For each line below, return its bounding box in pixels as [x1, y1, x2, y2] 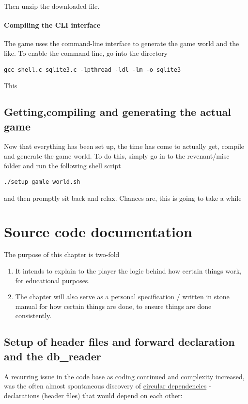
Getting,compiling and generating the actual [4, 104, 231, 119]
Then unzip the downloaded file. [4, 1, 100, 11]
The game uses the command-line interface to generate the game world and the [4, 38, 239, 48]
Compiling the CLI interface [4, 20, 101, 30]
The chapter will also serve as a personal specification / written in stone [15, 291, 230, 302]
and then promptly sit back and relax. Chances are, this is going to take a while [4, 193, 242, 203]
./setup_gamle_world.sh [4, 178, 80, 186]
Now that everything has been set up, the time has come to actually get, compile [4, 141, 245, 151]
